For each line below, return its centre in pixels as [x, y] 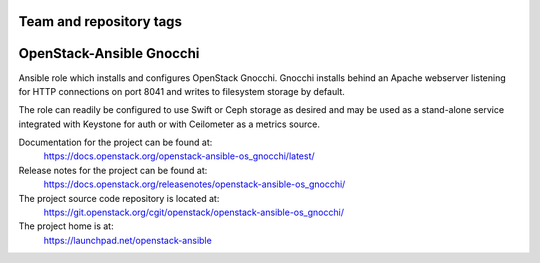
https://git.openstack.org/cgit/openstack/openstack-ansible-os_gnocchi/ [194, 212]
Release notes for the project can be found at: [113, 170]
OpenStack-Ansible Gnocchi [109, 53]
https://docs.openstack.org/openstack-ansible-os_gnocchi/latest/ [179, 156]
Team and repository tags [100, 21]
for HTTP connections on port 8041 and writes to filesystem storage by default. [181, 91]
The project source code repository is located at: [119, 198]
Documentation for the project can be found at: [115, 142]
